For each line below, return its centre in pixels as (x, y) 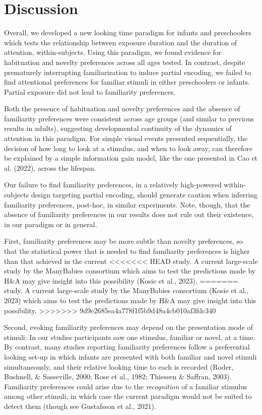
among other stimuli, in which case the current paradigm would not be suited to (128, 396)
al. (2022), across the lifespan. (50, 167)
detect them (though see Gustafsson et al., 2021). (80, 406)
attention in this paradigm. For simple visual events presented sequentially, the (126, 138)
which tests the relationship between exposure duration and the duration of (121, 42)
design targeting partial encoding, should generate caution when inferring (144, 195)
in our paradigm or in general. (51, 224)
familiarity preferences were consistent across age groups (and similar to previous (129, 118)
